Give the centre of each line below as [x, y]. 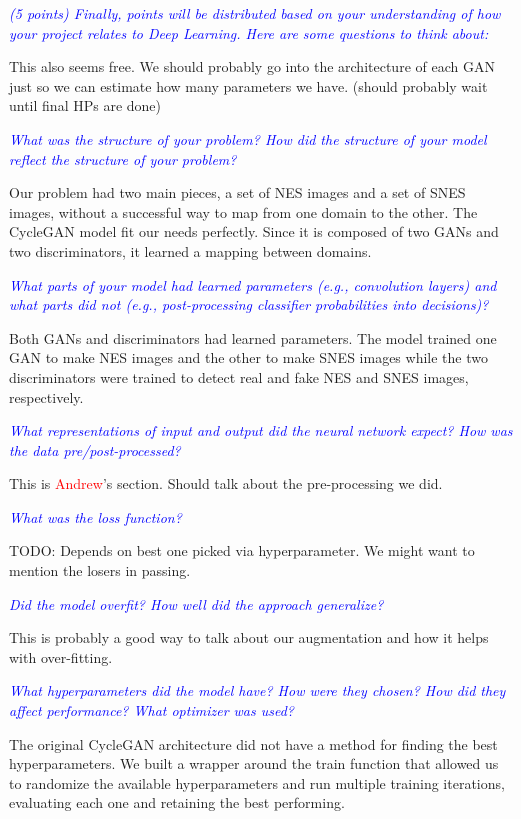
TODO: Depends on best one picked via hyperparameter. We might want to [242, 550]
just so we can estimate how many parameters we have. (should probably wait [248, 85]
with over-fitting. [61, 656]
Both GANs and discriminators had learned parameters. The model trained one [253, 337]
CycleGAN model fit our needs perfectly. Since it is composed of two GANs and [254, 231]
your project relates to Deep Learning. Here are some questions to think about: [249, 32]
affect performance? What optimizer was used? [152, 710]
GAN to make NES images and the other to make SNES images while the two [248, 357]
